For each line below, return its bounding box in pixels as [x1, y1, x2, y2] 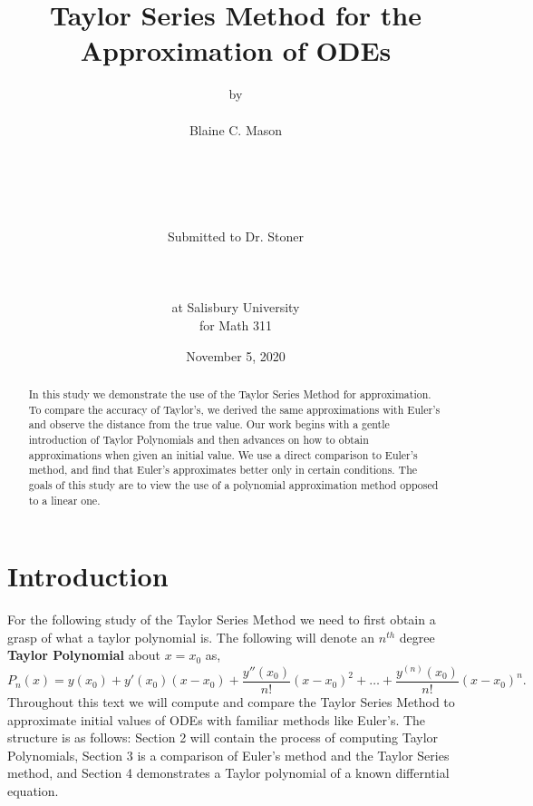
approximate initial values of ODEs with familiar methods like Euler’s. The [7, 710, 426, 729]
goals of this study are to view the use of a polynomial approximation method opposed [28, 477, 439, 492]
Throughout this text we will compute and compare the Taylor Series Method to [7, 693, 455, 712]
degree [399, 627, 435, 646]
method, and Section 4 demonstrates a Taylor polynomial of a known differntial [7, 763, 450, 782]
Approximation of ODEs [80, 32, 392, 69]
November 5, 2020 [186, 346, 286, 365]
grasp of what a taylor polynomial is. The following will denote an [7, 627, 375, 646]
